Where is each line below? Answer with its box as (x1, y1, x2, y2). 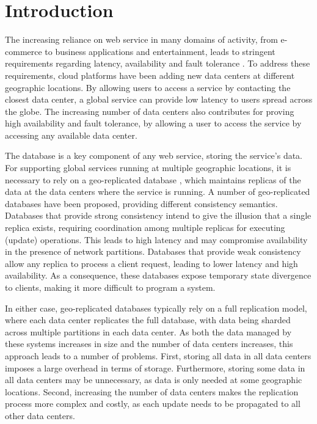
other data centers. (5, 409, 75, 422)
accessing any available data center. (5, 128, 137, 141)
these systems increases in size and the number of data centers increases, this (5, 337, 293, 350)
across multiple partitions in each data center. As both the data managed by (5, 325, 292, 338)
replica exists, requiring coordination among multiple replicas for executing (5, 221, 285, 234)
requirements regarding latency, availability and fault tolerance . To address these (5, 57, 310, 70)
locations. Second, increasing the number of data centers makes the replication (5, 385, 299, 398)
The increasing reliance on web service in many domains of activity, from (5, 33, 278, 46)
